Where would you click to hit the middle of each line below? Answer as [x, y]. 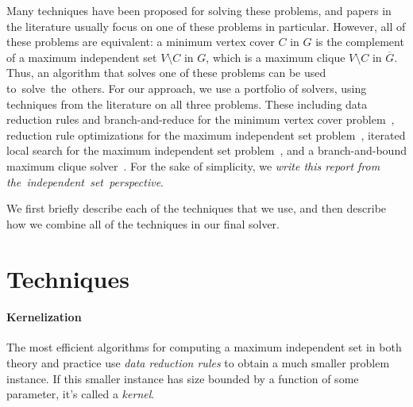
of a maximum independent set [82, 57]
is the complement [360, 42]
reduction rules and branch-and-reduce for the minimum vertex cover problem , [201, 119]
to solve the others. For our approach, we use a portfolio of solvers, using [187, 88]
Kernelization [44, 317]
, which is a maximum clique [276, 57]
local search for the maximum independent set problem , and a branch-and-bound [206, 150]
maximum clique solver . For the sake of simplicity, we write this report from [193, 165]
